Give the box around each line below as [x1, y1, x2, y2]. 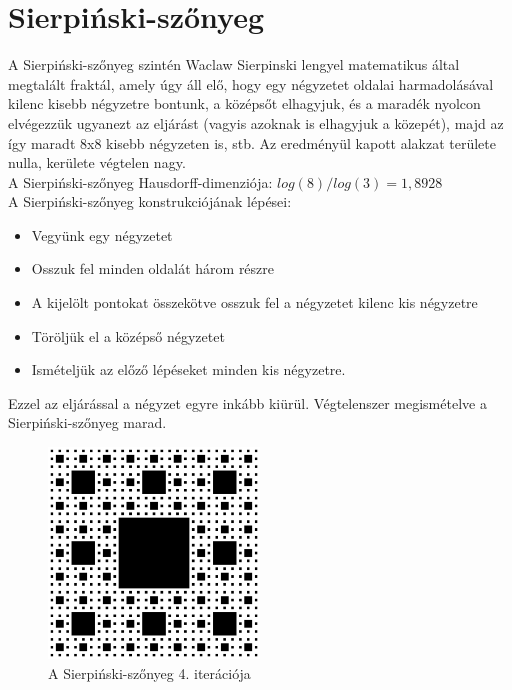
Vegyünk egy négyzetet [31, 224, 173, 245]
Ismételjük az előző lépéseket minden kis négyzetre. [31, 359, 346, 380]
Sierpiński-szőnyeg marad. [8, 412, 167, 433]
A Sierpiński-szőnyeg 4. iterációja [48, 662, 251, 683]
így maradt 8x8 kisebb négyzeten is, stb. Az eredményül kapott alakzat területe [8, 132, 496, 153]
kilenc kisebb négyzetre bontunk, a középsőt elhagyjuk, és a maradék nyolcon [8, 93, 481, 114]
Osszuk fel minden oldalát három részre [31, 258, 275, 279]
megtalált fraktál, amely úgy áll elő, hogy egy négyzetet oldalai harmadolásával [8, 73, 494, 94]
